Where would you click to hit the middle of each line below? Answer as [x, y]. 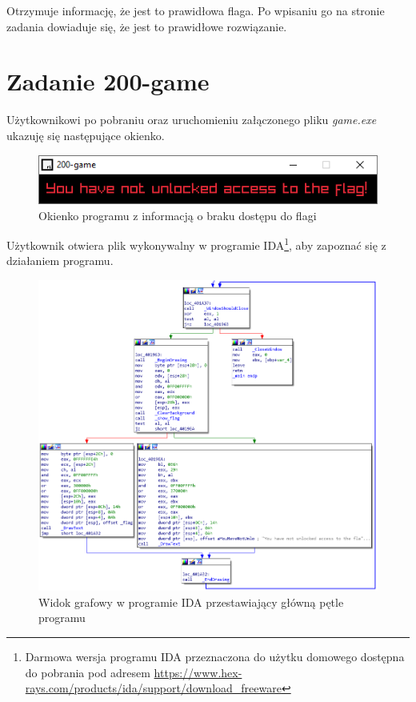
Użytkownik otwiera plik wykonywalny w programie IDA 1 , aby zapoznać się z [196, 244]
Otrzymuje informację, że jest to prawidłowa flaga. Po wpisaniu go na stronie [196, 10]
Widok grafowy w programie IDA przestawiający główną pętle [191, 602]
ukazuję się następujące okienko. [86, 135]
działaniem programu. [60, 261]
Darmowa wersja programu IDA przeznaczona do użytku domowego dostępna [215, 657]
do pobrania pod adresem [88, 672]
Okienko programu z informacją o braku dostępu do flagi [178, 215]
